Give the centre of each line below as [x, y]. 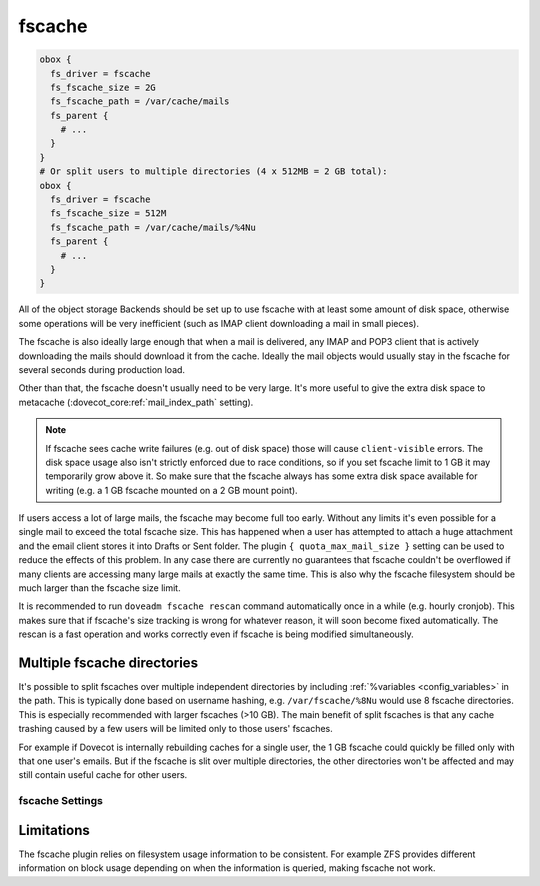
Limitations [54, 830]
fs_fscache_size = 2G [103, 87]
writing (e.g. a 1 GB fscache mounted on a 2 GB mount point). [172, 490]
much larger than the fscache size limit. [99, 588]
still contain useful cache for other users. [103, 775]
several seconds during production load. [101, 369]
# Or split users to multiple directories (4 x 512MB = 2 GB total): [213, 171]
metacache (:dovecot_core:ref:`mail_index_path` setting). [136, 402]
